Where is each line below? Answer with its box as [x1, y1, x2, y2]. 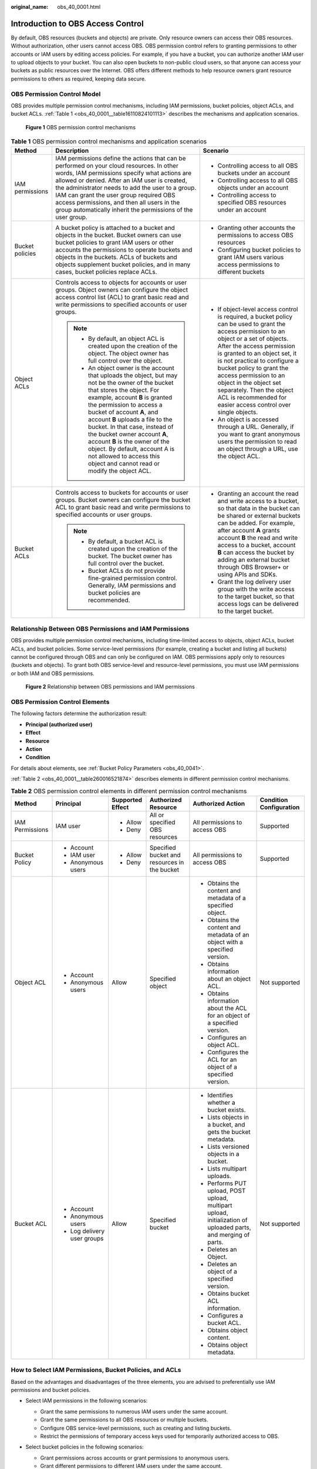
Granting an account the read [217, 489, 299, 498]
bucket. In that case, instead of [88, 422, 174, 431]
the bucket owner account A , [88, 430, 168, 438]
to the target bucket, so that [217, 592, 295, 601]
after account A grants [217, 526, 280, 534]
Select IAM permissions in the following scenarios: [25, 1397, 148, 1404]
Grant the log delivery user [217, 578, 292, 586]
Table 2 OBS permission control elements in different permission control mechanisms [11, 787, 247, 795]
